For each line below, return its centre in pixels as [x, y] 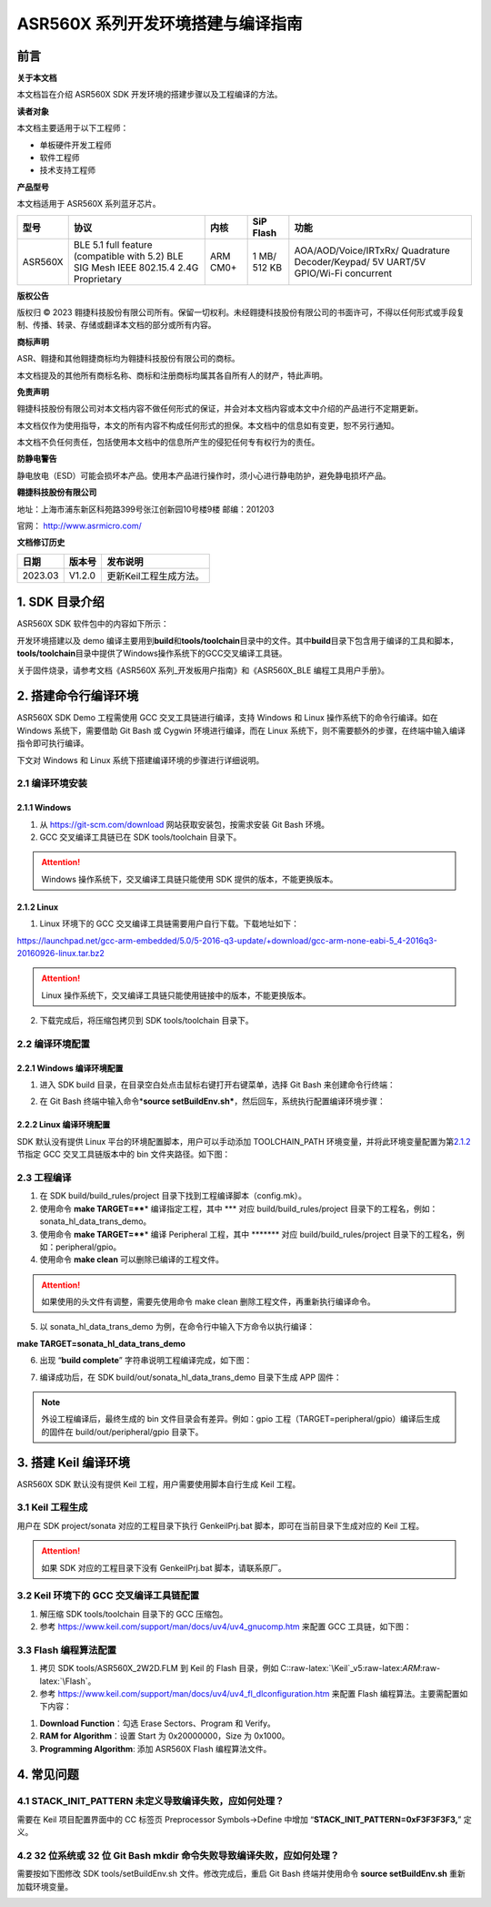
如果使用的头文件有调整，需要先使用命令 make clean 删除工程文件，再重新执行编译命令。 [209, 1301]
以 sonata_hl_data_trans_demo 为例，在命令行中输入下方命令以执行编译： [177, 1327]
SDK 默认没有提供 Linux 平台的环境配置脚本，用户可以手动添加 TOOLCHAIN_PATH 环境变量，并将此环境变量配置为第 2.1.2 [244, 1141]
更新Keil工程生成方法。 [155, 576]
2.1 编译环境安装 [52, 783]
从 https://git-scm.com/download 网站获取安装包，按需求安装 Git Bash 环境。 [185, 824]
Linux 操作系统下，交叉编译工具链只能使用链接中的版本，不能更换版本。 [176, 995]
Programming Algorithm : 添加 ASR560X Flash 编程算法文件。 [155, 1749]
